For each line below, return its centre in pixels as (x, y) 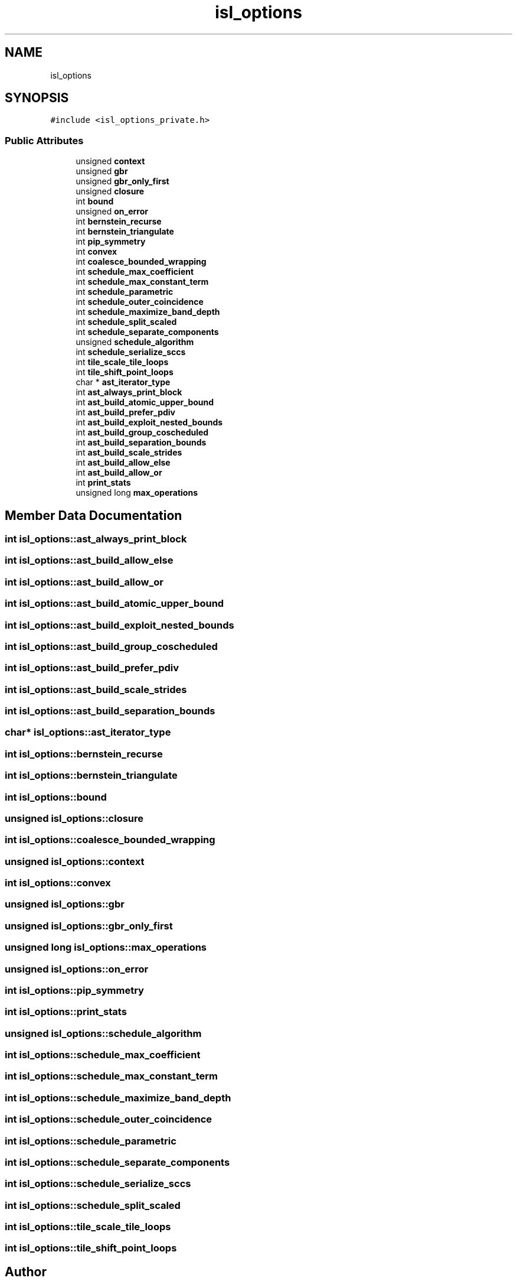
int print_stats (103, 483)
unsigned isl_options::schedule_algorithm (103, 1033)
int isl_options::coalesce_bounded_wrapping (110, 840)
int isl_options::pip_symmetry (74, 990)
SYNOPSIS (37, 98)
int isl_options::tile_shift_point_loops (91, 1248)
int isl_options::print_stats (66, 1012)
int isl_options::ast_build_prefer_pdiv (92, 668)
